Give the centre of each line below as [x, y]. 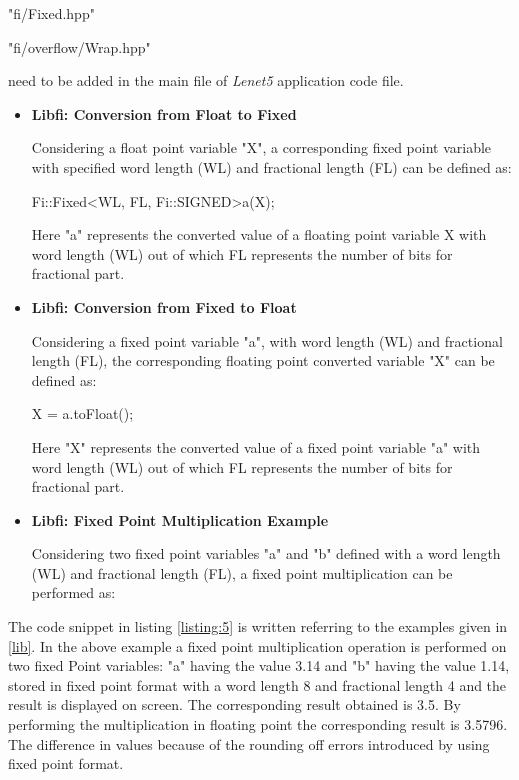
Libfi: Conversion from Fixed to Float [164, 306]
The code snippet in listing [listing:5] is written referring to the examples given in [258, 626]
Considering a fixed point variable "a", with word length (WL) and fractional [267, 340]
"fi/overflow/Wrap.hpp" [79, 46]
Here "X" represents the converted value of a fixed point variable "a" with [256, 446]
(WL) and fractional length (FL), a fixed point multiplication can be [242, 572]
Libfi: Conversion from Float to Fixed [164, 113]
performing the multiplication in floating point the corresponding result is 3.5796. [258, 724]
